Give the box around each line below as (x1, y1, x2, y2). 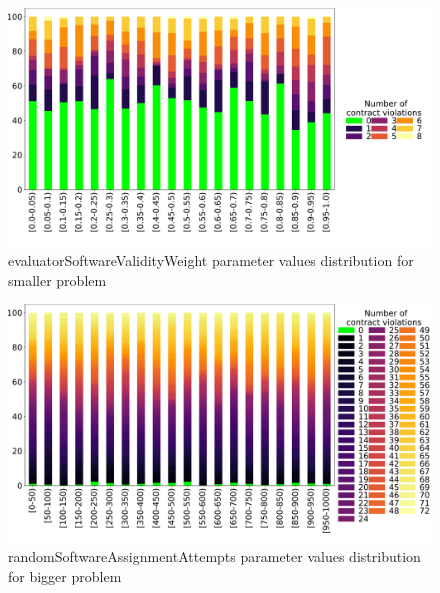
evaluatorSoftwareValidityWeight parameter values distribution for (8, 250, 414, 271)
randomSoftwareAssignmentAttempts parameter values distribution (8, 546, 421, 567)
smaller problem (8, 269, 107, 290)
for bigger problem (8, 565, 122, 586)
